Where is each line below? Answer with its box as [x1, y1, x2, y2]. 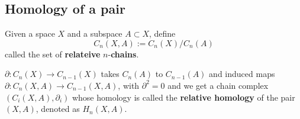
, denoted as [36, 102, 80, 115]
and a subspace [67, 27, 122, 40]
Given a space [5, 27, 55, 40]
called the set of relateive [5, 47, 101, 60]
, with [118, 79, 140, 91]
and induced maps [209, 67, 275, 80]
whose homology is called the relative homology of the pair [72, 91, 295, 103]
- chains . [108, 47, 139, 60]
